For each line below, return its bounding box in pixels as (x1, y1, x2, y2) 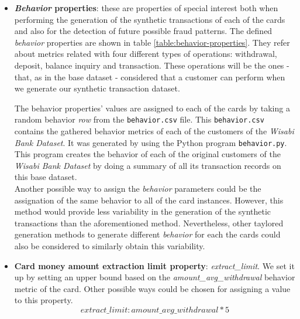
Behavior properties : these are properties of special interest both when (14, 2, 278, 13)
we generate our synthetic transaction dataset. (14, 82, 180, 94)
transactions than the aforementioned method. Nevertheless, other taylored (14, 216, 284, 229)
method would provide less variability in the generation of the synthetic (14, 205, 271, 218)
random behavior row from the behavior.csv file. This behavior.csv (14, 113, 264, 125)
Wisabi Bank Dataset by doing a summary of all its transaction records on (14, 159, 281, 171)
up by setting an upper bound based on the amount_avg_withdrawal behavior (14, 271, 295, 283)
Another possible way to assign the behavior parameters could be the (14, 182, 261, 195)
